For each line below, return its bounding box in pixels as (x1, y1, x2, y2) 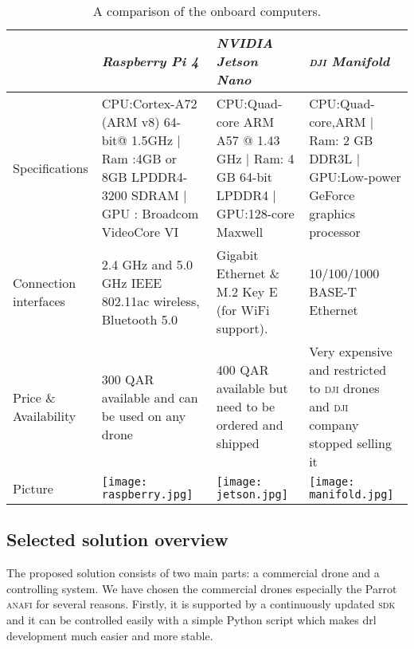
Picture (13, 478, 53, 498)
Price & (13, 387, 56, 407)
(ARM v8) (101, 112, 160, 131)
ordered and (216, 415, 283, 434)
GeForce (309, 186, 355, 204)
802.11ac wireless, (101, 291, 200, 310)
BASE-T (309, 282, 357, 301)
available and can (101, 387, 198, 407)
